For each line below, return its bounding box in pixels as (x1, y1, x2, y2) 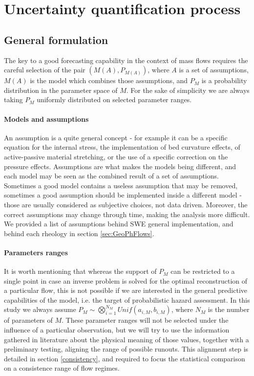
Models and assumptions (4, 113, 89, 124)
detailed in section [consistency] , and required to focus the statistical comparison (4, 353, 245, 363)
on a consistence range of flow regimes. (4, 363, 120, 373)
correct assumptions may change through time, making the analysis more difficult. (4, 209, 250, 219)
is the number (208, 304, 250, 314)
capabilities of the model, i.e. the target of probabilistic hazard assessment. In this (4, 294, 250, 305)
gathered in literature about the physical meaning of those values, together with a (4, 334, 249, 344)
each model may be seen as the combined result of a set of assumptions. (4, 171, 219, 181)
